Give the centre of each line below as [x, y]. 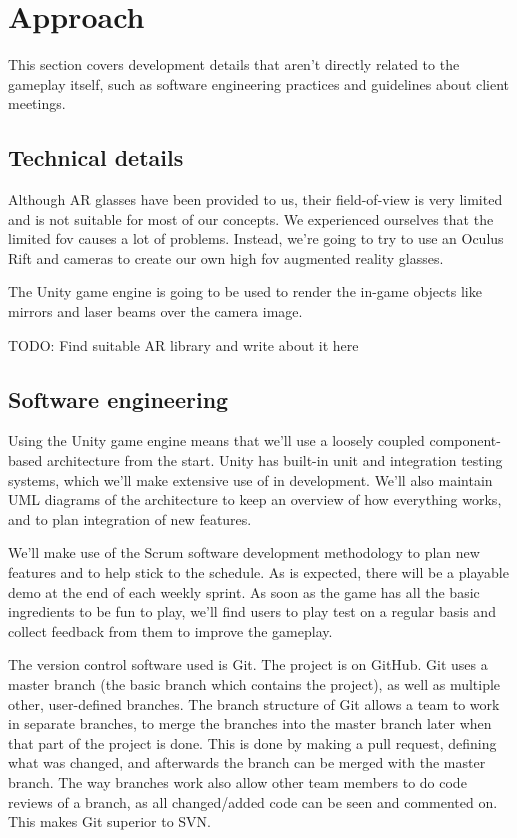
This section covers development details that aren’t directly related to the [234, 64]
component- [465, 440]
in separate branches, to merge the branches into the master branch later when [250, 723]
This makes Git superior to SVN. [110, 821]
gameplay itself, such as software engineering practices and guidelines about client [259, 83]
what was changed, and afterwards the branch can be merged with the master [247, 762]
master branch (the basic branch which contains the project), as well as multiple [254, 684]
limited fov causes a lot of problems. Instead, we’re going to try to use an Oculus [256, 238]
